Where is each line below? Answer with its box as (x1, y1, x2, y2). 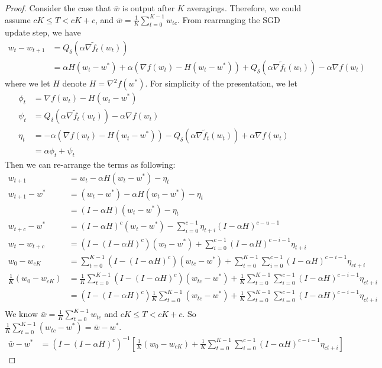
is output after (122, 2, 175, 14)
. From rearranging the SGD (177, 13, 280, 25)
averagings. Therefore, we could (187, 2, 302, 14)
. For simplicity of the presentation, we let (145, 77, 297, 89)
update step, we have (5, 26, 81, 39)
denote (62, 77, 87, 89)
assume (5, 13, 31, 25)
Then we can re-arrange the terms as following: (5, 158, 176, 170)
